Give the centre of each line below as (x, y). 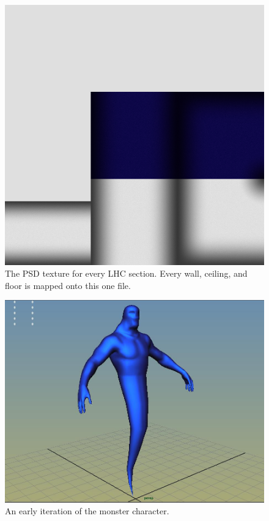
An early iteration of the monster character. (87, 511)
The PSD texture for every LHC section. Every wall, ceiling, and (126, 273)
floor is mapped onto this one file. (68, 285)
